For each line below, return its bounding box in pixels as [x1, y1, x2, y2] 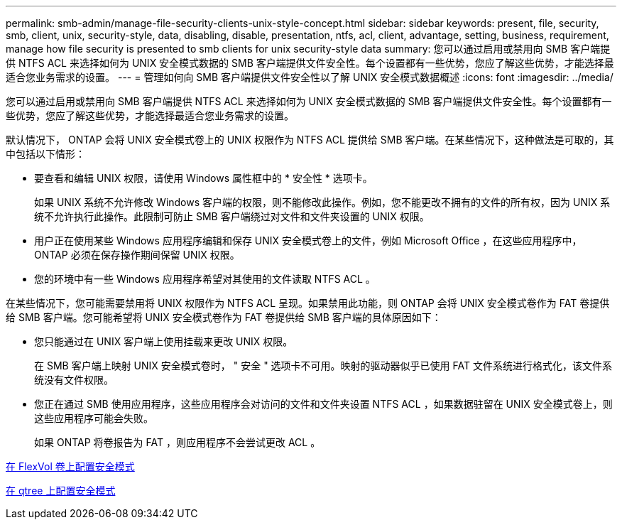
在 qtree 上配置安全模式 [6, 485, 116, 497]
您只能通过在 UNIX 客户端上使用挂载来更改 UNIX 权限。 [34, 335, 293, 347]
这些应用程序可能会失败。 [34, 412, 153, 424]
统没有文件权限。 [34, 374, 114, 386]
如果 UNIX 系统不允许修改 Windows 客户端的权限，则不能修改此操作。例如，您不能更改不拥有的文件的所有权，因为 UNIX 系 [34, 196, 611, 208]
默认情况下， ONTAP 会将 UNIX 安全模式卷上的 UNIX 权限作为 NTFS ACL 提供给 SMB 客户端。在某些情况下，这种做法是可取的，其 [6, 134, 614, 146]
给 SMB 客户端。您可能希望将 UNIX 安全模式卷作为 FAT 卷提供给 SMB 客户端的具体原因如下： [6, 311, 442, 323]
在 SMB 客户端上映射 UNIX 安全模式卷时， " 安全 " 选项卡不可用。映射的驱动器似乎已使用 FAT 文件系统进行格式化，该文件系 [34, 359, 612, 372]
